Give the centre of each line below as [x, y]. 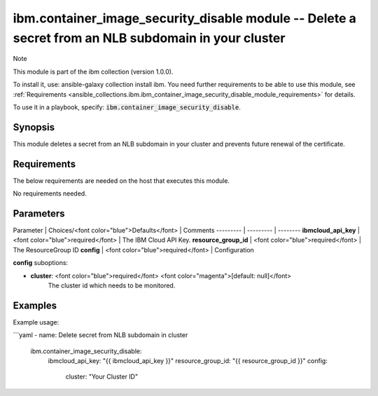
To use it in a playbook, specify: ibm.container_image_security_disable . [127, 107]
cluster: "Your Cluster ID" [102, 377]
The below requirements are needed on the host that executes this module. [121, 180]
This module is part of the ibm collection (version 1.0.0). [93, 71]
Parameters [39, 213]
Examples [35, 305]
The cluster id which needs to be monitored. [112, 285]
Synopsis [34, 127]
